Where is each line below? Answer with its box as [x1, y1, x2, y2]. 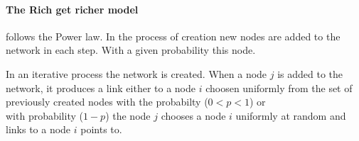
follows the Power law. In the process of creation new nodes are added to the [6, 28, 341, 43]
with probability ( [6, 108, 83, 123]
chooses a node [161, 108, 226, 123]
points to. [80, 122, 122, 137]
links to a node [6, 122, 71, 137]
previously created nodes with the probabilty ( [6, 94, 208, 109]
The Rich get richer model [6, 1, 139, 16]
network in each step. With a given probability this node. [6, 43, 256, 57]
